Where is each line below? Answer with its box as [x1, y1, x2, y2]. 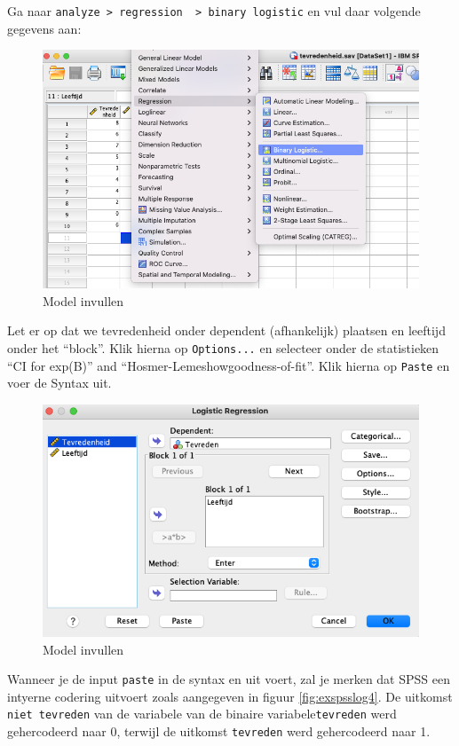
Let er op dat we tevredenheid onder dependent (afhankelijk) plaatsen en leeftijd [7, 321, 446, 340]
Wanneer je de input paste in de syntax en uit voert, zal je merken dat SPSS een [7, 670, 450, 688]
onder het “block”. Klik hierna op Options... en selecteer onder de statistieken [7, 338, 439, 357]
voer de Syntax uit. [7, 373, 112, 392]
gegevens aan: [7, 19, 82, 37]
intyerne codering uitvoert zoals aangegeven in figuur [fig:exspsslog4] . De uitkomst [7, 687, 453, 705]
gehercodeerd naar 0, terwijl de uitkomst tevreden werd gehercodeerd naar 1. [7, 722, 431, 740]
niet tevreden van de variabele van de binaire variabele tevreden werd [7, 704, 397, 723]
